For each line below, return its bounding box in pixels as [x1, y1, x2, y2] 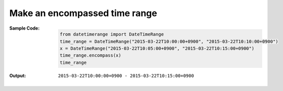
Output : [9, 72, 26, 78]
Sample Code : [9, 25, 40, 31]
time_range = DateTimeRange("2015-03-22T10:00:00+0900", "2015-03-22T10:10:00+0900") [60, 38, 278, 44]
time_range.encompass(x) [60, 53, 121, 58]
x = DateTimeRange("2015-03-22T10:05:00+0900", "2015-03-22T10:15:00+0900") [60, 45, 255, 51]
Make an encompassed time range [9, 8, 158, 19]
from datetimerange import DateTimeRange [60, 32, 164, 37]
